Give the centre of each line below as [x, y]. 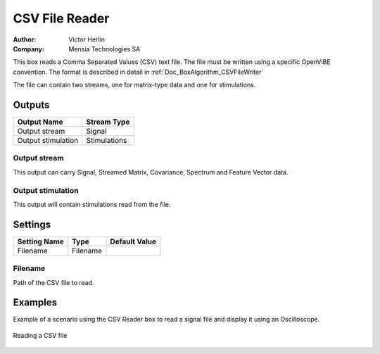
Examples [35, 303]
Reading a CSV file [40, 335]
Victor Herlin [87, 39]
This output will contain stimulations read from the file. [92, 204]
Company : [29, 49]
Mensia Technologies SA [104, 49]
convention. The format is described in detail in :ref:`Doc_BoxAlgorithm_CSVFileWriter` [138, 72]
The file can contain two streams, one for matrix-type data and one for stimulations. [134, 85]
